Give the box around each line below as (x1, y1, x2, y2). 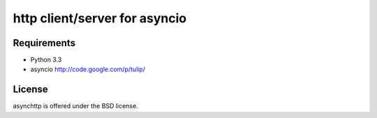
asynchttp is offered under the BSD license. (13, 102, 139, 110)
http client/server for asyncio (13, 10, 187, 26)
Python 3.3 (30, 56, 62, 64)
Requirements (13, 37, 76, 49)
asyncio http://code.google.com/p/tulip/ (30, 65, 146, 73)
